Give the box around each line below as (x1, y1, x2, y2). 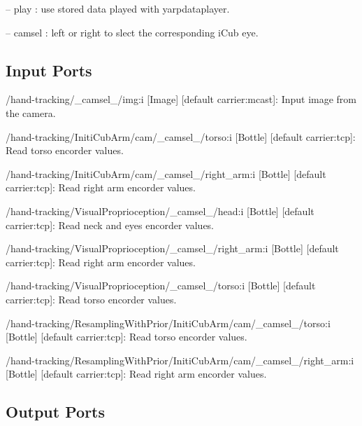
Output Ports (6, 401, 106, 422)
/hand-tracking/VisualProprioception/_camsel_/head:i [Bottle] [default (6, 203, 314, 218)
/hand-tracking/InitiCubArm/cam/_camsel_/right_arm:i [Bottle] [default (6, 166, 326, 181)
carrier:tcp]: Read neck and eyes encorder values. (6, 217, 215, 232)
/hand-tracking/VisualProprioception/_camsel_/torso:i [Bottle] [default (6, 278, 316, 293)
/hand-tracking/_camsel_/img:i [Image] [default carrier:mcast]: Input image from (6, 92, 357, 106)
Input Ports (6, 59, 92, 81)
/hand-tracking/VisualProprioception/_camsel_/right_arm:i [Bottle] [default (6, 241, 339, 256)
